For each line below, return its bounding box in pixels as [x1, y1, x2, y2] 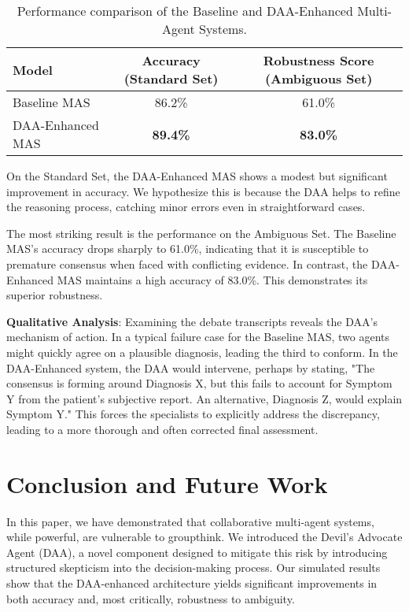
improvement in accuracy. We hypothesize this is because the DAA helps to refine [6, 183, 400, 199]
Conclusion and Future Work [6, 467, 328, 499]
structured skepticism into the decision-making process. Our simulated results [6, 559, 381, 576]
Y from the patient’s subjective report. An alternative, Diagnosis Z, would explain [6, 390, 403, 406]
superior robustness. [6, 287, 103, 303]
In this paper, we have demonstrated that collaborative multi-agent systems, [6, 513, 374, 529]
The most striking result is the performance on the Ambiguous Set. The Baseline [6, 224, 396, 241]
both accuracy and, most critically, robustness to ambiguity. [6, 590, 295, 606]
